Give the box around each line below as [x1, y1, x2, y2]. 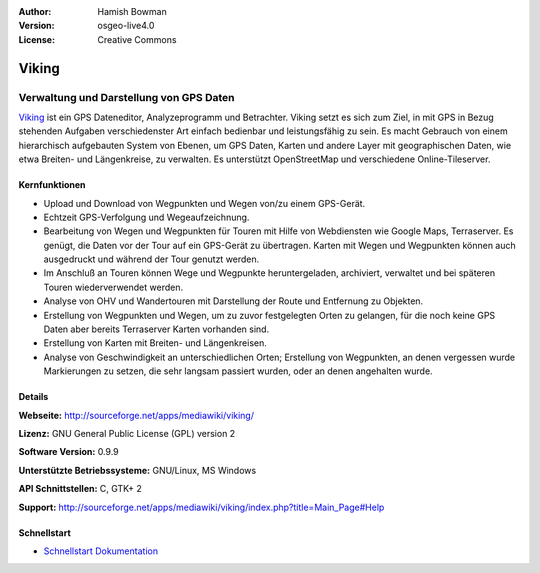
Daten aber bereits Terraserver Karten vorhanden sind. [43, 323, 270, 335]
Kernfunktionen [18, 179, 86, 191]
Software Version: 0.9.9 [18, 446, 119, 458]
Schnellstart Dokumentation [43, 545, 159, 557]
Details [18, 391, 49, 403]
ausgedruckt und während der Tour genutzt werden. [43, 253, 260, 265]
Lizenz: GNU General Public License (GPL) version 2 [18, 427, 236, 439]
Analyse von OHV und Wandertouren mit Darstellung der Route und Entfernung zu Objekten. [43, 295, 424, 307]
